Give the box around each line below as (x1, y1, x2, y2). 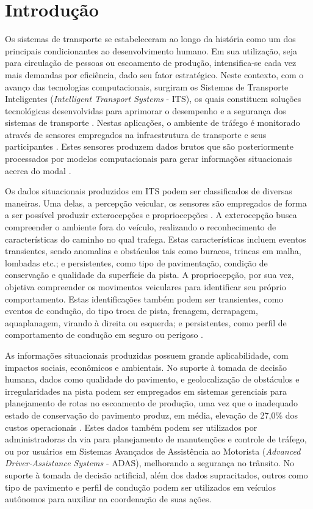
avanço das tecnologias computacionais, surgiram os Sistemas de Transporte (5, 80, 289, 93)
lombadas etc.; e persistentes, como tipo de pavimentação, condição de (5, 256, 268, 269)
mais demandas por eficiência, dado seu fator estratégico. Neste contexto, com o (5, 68, 304, 81)
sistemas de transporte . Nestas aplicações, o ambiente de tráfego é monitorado (5, 116, 300, 129)
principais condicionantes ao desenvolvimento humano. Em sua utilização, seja (5, 44, 297, 57)
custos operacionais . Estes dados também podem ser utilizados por (5, 420, 257, 433)
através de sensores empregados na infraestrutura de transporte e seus (5, 128, 267, 141)
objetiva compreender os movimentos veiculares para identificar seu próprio (5, 280, 286, 293)
